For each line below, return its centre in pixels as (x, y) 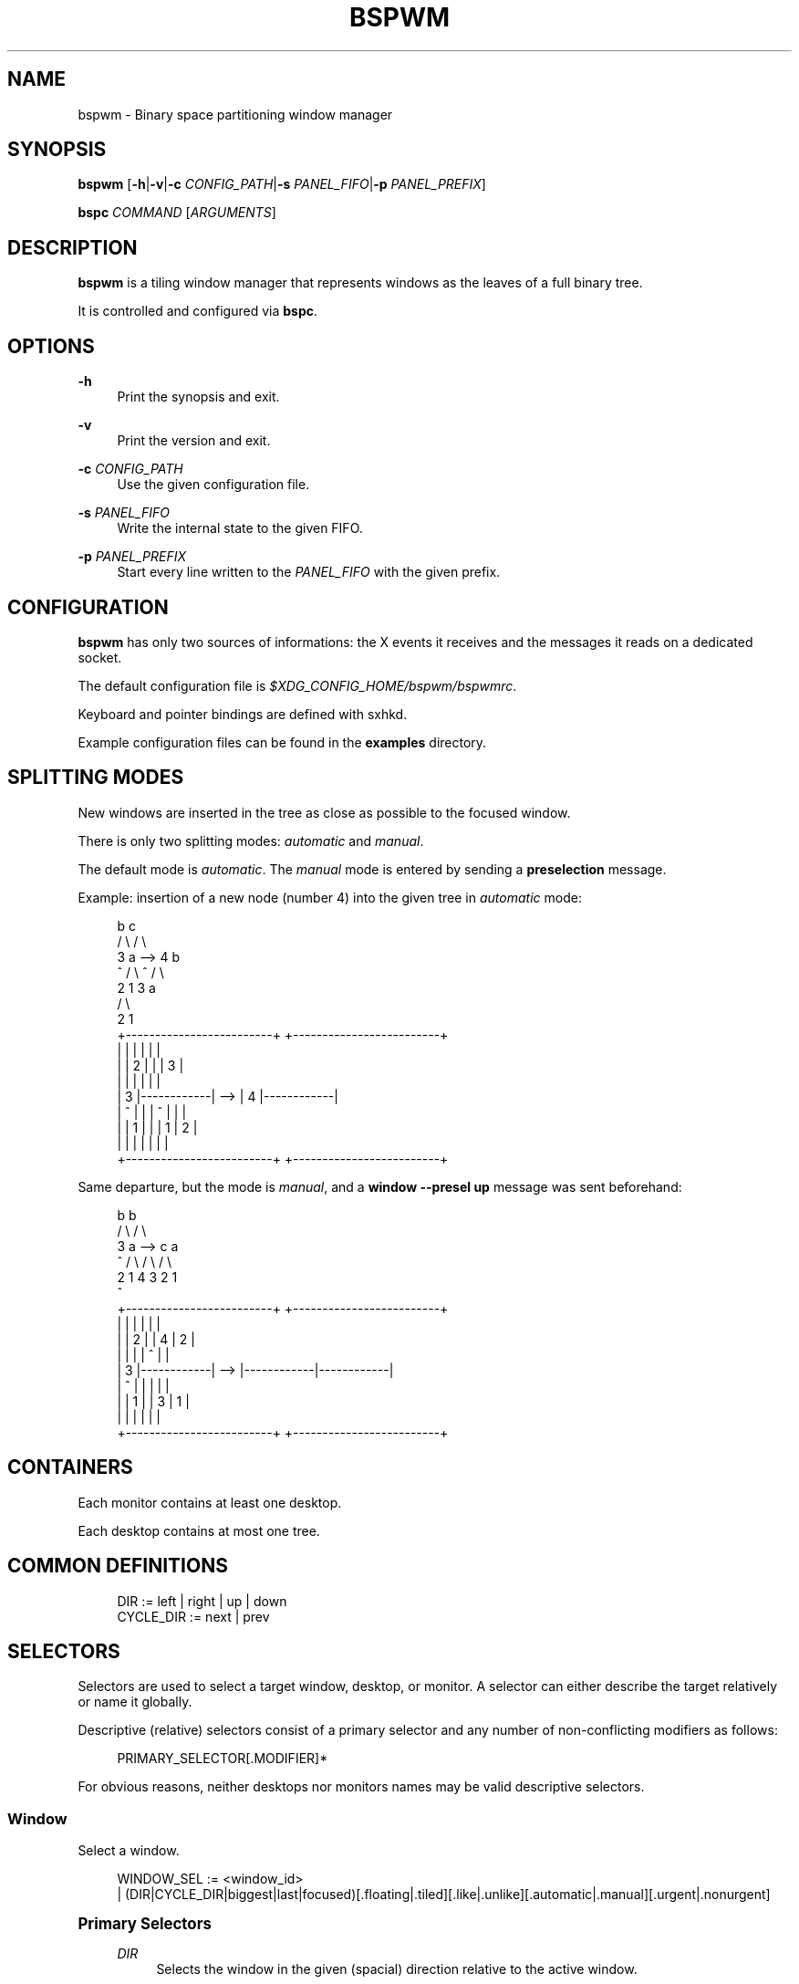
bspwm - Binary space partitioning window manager (235, 114)
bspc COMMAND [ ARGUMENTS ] (177, 213)
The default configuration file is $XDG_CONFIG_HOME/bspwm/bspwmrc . (297, 685)
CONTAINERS (70, 1467)
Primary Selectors (145, 1924)
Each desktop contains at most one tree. (199, 1530)
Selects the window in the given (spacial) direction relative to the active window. (397, 1969)
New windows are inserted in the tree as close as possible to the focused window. (324, 812)
